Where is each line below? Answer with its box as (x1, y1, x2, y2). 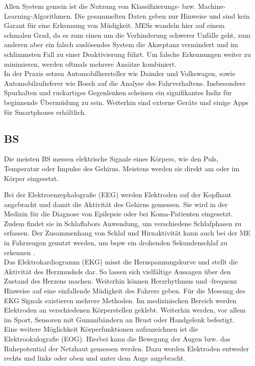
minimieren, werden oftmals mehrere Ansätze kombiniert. (4, 58, 177, 69)
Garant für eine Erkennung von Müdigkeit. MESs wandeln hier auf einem (4, 20, 225, 30)
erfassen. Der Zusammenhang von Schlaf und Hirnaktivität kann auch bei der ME (4, 228, 251, 238)
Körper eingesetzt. (4, 173, 59, 183)
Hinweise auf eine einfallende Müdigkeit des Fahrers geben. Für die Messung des (4, 286, 246, 296)
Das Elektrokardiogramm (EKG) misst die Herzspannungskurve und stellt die (4, 257, 238, 267)
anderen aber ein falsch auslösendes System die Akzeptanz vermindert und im (4, 39, 238, 50)
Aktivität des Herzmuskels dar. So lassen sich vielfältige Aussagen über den (4, 266, 231, 276)
